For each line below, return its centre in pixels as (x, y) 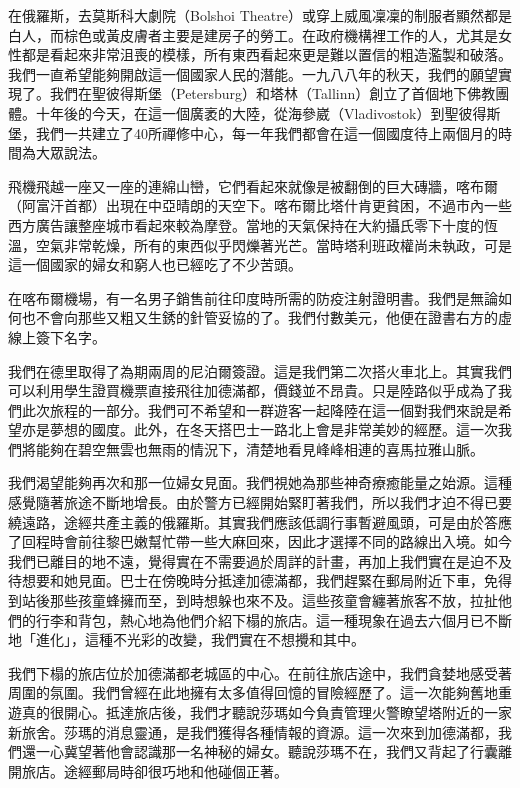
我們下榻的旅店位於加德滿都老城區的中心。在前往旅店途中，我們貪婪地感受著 (260, 672)
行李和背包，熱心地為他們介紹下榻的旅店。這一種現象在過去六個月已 (259, 619)
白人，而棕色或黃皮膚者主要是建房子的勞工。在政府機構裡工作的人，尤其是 (253, 34)
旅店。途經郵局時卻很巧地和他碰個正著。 (154, 770)
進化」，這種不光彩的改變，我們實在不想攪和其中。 (200, 639)
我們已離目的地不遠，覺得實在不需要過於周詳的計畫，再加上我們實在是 (239, 560)
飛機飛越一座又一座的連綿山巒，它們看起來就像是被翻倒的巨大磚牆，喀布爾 (253, 185)
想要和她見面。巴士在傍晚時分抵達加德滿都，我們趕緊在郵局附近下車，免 (259, 580)
